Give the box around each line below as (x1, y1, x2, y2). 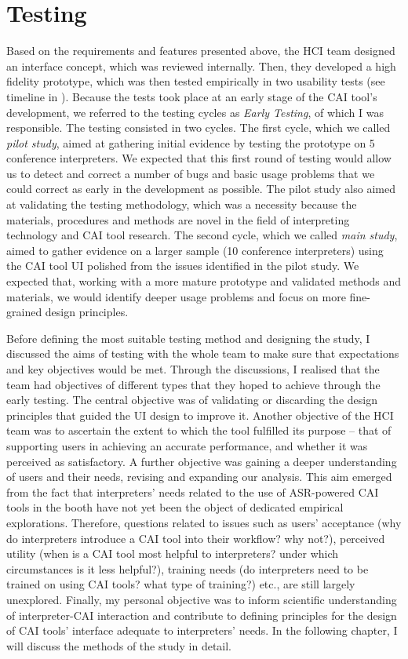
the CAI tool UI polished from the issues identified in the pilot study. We (6, 257, 359, 274)
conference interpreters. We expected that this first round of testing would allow (6, 150, 392, 166)
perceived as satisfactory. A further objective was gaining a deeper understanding (6, 453, 397, 469)
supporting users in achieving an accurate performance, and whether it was (6, 437, 368, 453)
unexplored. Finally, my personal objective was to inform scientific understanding (6, 591, 397, 607)
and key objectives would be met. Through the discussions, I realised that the (6, 361, 380, 377)
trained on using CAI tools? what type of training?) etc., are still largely (6, 576, 355, 592)
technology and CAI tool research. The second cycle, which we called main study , (6, 227, 398, 243)
